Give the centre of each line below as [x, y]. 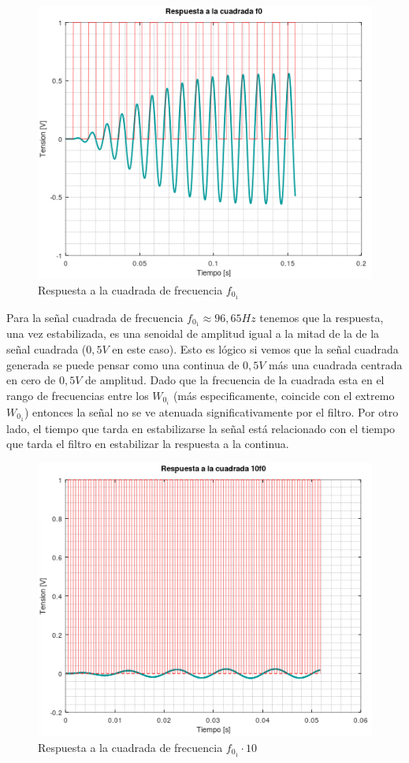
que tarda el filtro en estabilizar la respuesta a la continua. [148, 444]
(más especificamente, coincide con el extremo [284, 395]
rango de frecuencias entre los [78, 395]
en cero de [31, 380]
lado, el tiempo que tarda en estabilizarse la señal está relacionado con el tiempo [201, 428]
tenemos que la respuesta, [322, 317]
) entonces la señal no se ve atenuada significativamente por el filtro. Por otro [211, 411]
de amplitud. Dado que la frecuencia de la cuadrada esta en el [234, 380]
